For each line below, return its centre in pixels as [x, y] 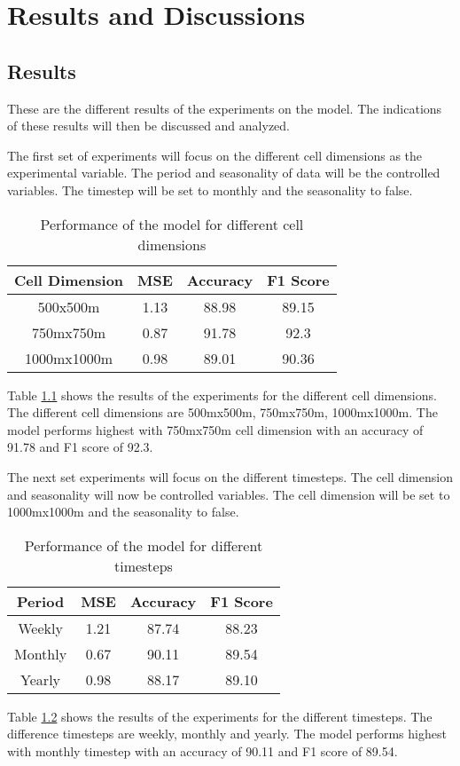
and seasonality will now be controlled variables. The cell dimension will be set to [229, 494]
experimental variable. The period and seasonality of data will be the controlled [224, 173]
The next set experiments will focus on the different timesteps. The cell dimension [230, 476]
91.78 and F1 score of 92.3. [80, 447]
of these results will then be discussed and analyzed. [148, 126]
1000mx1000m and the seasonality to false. [123, 512]
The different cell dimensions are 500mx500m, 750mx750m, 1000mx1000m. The [222, 412]
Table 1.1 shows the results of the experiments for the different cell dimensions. [222, 395]
